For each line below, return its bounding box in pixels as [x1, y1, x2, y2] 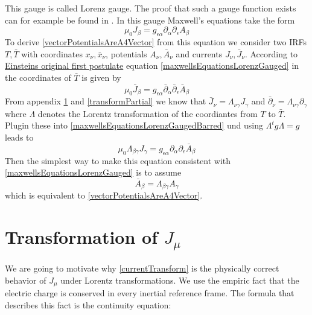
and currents [176, 47, 223, 60]
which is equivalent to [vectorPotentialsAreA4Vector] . [5, 189, 203, 202]
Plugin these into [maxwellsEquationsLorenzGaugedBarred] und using [5, 119, 263, 132]
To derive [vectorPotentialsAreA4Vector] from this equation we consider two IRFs [5, 35, 307, 48]
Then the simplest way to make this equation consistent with [5, 154, 231, 167]
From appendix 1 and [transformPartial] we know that [5, 95, 206, 107]
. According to [244, 47, 298, 60]
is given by [81, 71, 121, 83]
